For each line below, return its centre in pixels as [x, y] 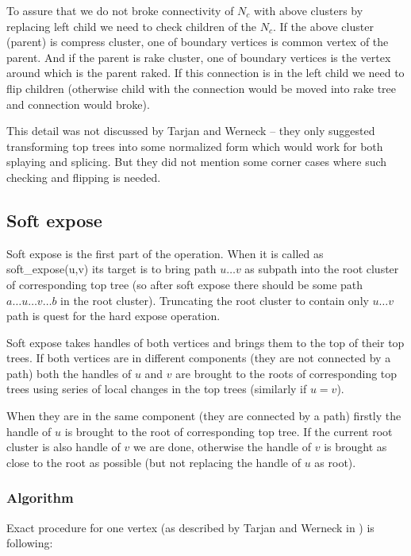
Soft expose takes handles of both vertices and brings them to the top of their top [205, 342]
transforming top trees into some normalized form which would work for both [195, 146]
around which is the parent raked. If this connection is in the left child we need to [205, 73]
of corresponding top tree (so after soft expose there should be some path [185, 284]
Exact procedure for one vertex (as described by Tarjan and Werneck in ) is [190, 527]
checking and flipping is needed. [84, 177]
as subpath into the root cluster [322, 269]
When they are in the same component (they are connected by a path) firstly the [204, 416]
